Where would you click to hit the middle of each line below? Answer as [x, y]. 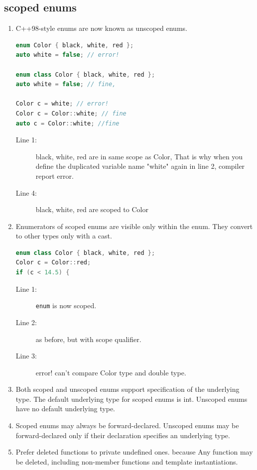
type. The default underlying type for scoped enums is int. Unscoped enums [131, 399]
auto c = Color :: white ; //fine [67, 123]
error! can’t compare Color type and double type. [111, 372]
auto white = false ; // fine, [66, 84]
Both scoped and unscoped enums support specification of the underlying [128, 389]
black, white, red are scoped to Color [92, 209]
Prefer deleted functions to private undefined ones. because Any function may [134, 452]
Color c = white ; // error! [62, 104]
